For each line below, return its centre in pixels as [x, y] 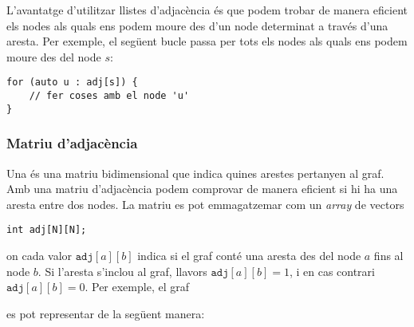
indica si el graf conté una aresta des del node [249, 255]
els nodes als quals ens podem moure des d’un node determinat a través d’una [197, 25]
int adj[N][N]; [47, 230]
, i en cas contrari [332, 271]
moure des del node [54, 56]
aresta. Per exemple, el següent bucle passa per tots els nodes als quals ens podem [207, 41]
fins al [388, 255]
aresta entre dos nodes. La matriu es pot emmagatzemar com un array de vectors [205, 204]
